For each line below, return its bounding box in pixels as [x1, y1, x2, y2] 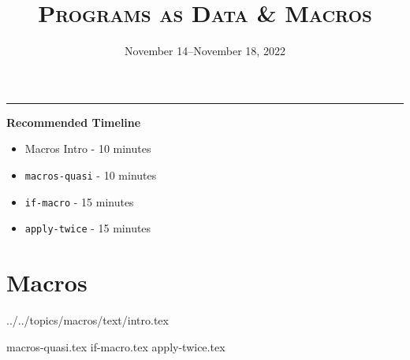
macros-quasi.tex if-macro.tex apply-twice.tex [6, 338, 225, 354]
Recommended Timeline [6, 113, 141, 130]
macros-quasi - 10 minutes [24, 166, 157, 183]
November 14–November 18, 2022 [125, 43, 285, 59]
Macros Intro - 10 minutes [24, 140, 151, 157]
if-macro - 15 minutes [24, 193, 134, 210]
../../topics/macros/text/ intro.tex [6, 312, 169, 328]
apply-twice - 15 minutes [24, 220, 151, 236]
